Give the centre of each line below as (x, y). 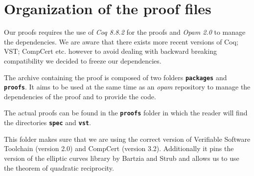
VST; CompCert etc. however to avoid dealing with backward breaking (110, 51)
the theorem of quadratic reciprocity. (59, 167)
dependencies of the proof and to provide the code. (80, 96)
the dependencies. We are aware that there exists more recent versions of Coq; (121, 41)
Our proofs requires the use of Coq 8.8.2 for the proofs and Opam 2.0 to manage (125, 32)
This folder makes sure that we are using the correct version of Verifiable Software (127, 139)
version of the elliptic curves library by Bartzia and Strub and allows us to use (122, 158)
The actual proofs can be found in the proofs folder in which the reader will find (126, 113)
